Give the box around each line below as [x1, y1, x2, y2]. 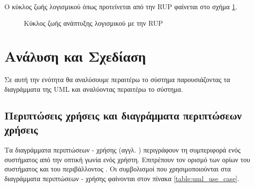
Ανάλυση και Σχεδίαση [4, 46, 146, 66]
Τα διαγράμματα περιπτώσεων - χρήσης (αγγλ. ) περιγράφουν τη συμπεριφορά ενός [4, 145, 241, 155]
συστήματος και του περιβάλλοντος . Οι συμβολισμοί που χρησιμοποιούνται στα [4, 164, 231, 174]
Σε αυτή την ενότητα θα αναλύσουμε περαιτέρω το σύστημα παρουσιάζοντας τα [4, 74, 230, 85]
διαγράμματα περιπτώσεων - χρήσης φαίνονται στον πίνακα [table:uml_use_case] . [4, 173, 239, 183]
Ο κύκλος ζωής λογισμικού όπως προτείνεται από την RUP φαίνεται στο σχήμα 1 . [4, 1, 237, 11]
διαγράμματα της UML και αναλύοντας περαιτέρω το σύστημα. [4, 84, 183, 94]
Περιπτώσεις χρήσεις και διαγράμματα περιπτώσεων [4, 107, 242, 122]
